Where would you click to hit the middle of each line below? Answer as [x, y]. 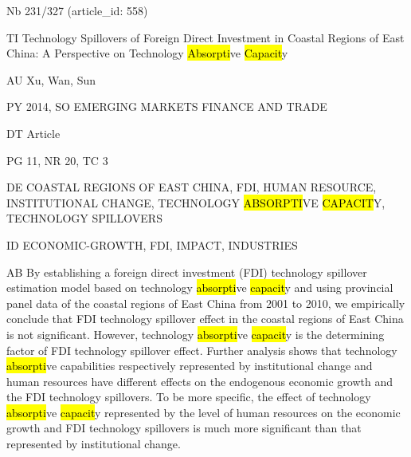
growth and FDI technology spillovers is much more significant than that [184, 428]
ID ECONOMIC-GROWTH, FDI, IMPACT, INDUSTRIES [152, 244]
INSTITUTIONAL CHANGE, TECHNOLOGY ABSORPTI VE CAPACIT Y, [196, 202]
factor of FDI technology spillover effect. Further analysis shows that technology [202, 350]
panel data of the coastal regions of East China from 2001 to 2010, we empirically [206, 303]
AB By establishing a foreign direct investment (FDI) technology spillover [187, 272]
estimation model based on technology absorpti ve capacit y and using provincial [200, 288]
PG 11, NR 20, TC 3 [57, 160]
